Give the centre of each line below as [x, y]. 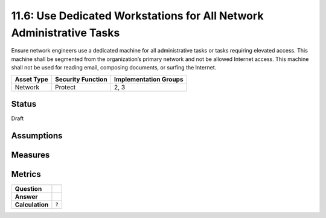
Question [28, 188]
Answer [27, 196]
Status [24, 104]
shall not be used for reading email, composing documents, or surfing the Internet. [114, 68]
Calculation [32, 204]
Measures [30, 155]
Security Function [81, 79]
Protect [66, 87]
